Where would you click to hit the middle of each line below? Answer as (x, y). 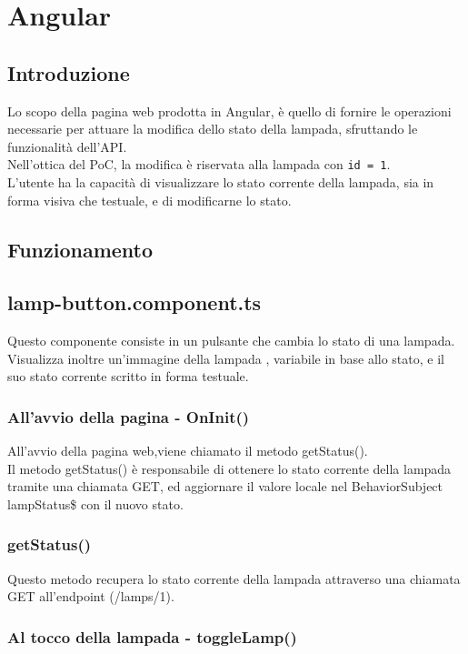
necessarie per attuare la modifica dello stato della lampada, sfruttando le (213, 129)
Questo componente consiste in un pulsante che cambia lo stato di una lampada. (231, 341)
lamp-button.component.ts (134, 302)
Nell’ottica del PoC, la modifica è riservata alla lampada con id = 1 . (199, 164)
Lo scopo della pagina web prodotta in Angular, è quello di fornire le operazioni (229, 111)
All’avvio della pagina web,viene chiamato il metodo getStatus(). (188, 451)
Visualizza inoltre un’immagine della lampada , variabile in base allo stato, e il (226, 358)
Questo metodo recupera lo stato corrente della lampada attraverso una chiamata (234, 578)
